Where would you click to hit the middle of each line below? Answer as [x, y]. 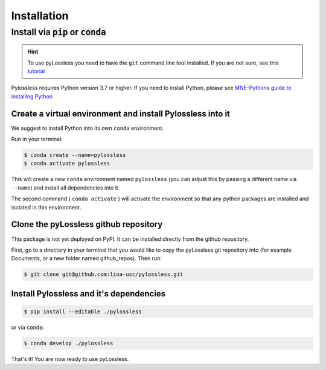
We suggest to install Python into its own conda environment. [88, 128]
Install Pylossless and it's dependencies [88, 294]
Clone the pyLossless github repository [87, 224]
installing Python [32, 96]
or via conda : [28, 327]
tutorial [36, 71]
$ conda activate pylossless [67, 164]
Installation [40, 16]
